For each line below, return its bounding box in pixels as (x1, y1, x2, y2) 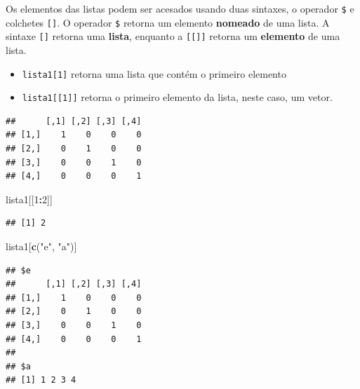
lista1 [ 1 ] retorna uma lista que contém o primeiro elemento (22, 66, 286, 81)
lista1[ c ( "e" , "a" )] (6, 239, 77, 254)
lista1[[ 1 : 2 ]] (6, 191, 53, 206)
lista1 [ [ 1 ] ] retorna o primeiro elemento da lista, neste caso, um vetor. (22, 90, 333, 104)
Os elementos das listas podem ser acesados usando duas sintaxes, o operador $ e (6, 1, 354, 15)
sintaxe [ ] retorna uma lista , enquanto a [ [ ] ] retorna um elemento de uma (6, 29, 340, 43)
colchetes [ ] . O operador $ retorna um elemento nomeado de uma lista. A (6, 15, 330, 29)
